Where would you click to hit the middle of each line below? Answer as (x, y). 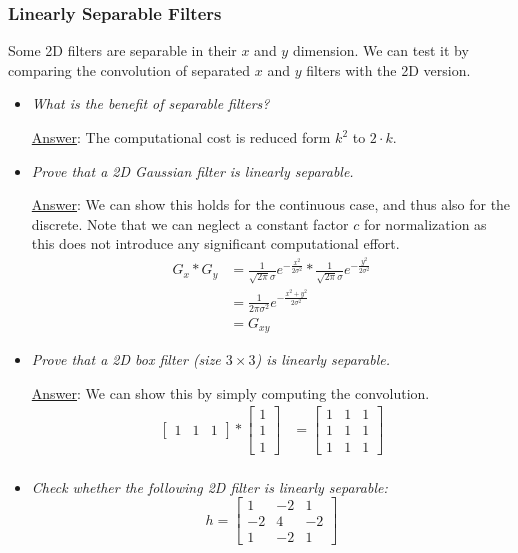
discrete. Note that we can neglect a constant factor (190, 223)
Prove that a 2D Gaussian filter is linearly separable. (192, 170)
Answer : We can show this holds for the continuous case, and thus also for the (271, 204)
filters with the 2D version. (388, 69)
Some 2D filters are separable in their (122, 50)
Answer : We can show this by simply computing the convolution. (230, 392)
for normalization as (425, 223)
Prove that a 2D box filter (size (126, 359)
